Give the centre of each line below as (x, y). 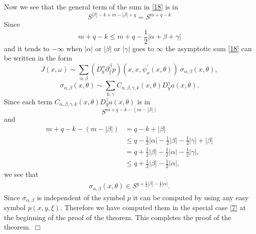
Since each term (28, 101)
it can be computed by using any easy (191, 197)
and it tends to (27, 48)
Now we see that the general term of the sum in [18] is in (91, 6)
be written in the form (38, 58)
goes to (143, 48)
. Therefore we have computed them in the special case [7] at (153, 207)
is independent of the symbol (81, 197)
